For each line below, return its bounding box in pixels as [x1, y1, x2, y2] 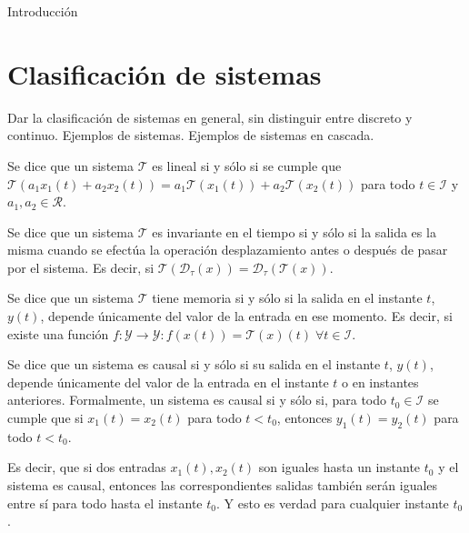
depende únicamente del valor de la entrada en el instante [7, 372, 329, 391]
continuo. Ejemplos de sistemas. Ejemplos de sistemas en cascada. [7, 126, 374, 145]
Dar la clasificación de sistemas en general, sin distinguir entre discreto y [7, 107, 413, 126]
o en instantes [342, 372, 419, 391]
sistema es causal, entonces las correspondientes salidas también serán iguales [7, 476, 438, 495]
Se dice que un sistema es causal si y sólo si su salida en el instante [7, 355, 381, 374]
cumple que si [7, 408, 84, 427]
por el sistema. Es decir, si [7, 257, 155, 277]
